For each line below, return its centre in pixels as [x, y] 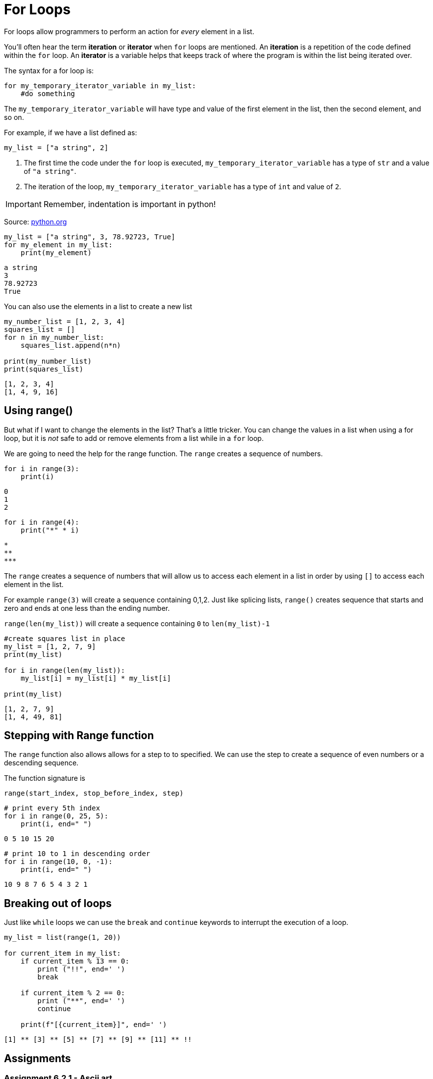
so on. [14, 117]
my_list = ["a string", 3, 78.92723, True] [90, 237]
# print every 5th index [52, 808]
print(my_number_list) [48, 361]
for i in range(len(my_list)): [65, 670]
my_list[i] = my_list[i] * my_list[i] [96, 678]
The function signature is [45, 778]
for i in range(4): [42, 522]
